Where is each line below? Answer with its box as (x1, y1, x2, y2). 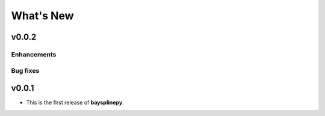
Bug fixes (11, 66, 40, 75)
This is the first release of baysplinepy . (26, 99, 124, 106)
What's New (11, 9, 75, 22)
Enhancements (11, 50, 57, 58)
